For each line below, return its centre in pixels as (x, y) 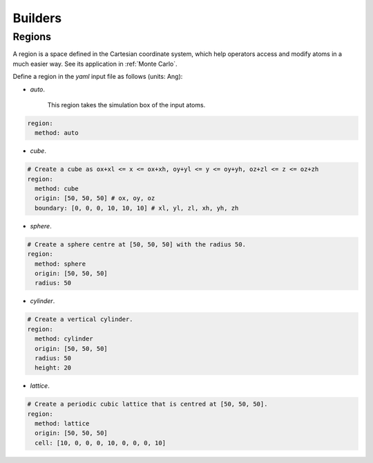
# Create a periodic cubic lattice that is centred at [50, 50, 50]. (147, 404)
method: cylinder (64, 339)
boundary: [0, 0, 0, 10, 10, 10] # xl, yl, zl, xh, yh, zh (137, 208)
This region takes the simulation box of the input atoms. (126, 105)
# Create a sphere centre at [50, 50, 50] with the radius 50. (137, 244)
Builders (37, 18)
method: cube (57, 189)
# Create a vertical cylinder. (80, 319)
